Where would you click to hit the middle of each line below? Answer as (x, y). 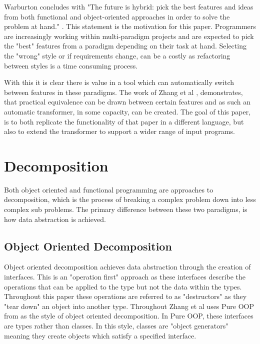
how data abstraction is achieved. (55, 219)
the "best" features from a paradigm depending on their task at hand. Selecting (125, 46)
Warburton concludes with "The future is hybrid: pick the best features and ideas (129, 6)
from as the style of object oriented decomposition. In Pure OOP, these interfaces (129, 316)
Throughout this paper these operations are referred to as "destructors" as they (125, 296)
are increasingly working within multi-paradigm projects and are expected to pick (129, 36)
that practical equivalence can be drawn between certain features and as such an (127, 102)
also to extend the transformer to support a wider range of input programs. (119, 131)
